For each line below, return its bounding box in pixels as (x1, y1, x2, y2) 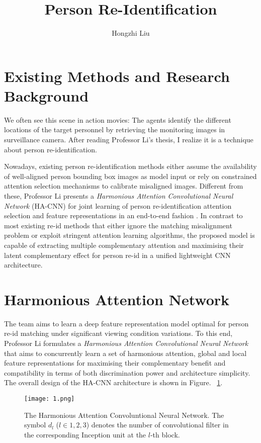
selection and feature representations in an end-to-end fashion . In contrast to (4, 210, 243, 221)
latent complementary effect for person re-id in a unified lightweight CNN (4, 249, 231, 260)
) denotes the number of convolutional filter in (86, 419, 229, 430)
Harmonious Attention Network (4, 289, 230, 309)
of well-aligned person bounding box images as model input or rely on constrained (4, 170, 257, 181)
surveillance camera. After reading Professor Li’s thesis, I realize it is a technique (4, 134, 253, 145)
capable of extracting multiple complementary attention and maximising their (4, 239, 244, 250)
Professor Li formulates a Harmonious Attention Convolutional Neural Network (4, 338, 248, 348)
